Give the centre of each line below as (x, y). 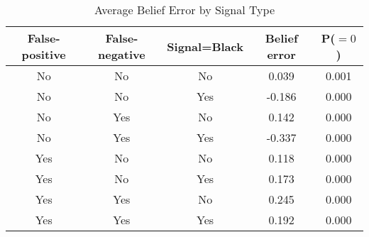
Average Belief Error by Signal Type (184, 10)
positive (44, 54)
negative (122, 54)
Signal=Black (205, 46)
